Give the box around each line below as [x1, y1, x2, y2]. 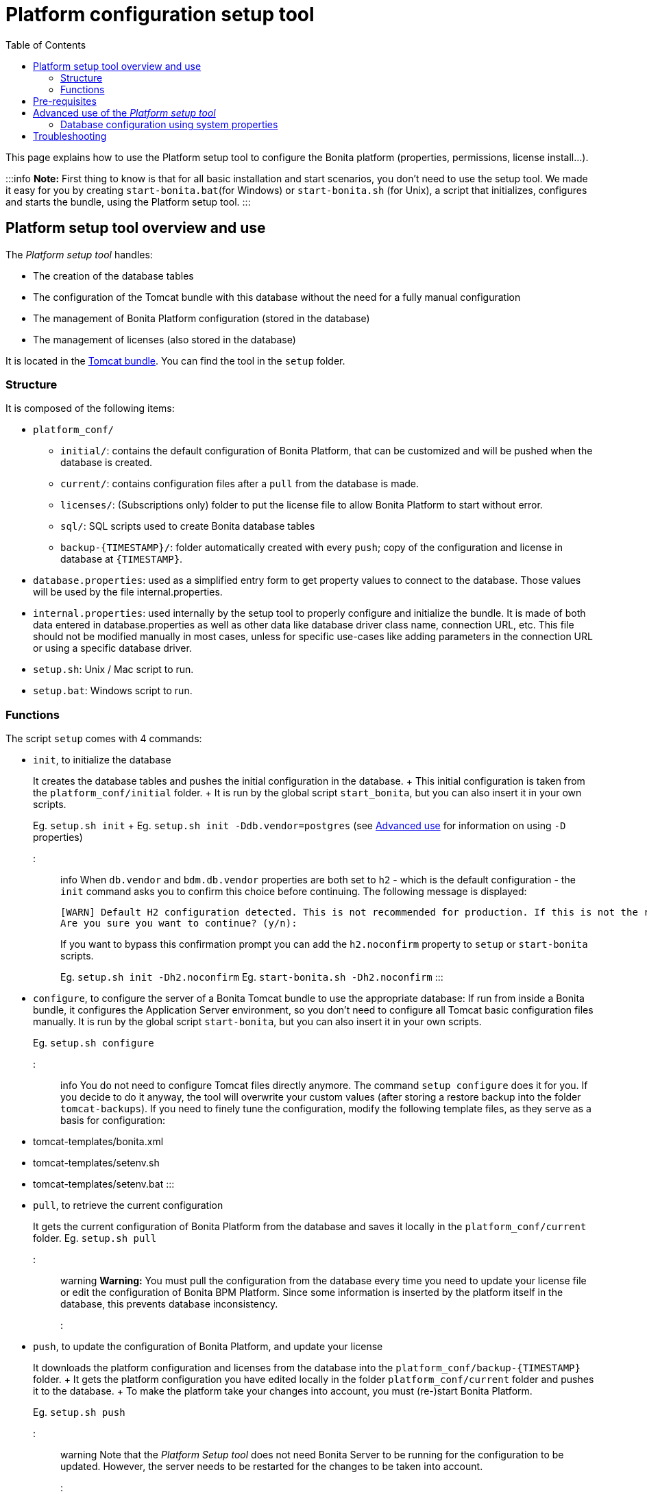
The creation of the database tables [33, 269, 194, 282]
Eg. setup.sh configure [33, 1037, 154, 1049]
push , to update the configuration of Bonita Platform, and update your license [33, 1340, 383, 1353]
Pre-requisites [33, 95, 97, 107]
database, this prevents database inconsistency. [60, 1298, 278, 1310]
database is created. [60, 456, 153, 469]
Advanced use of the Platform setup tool [33, 106, 216, 119]
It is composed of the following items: [5, 402, 175, 415]
